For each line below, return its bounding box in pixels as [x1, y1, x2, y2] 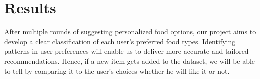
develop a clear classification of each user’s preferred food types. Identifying [4, 36, 236, 46]
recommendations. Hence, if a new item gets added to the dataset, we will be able [4, 55, 255, 66]
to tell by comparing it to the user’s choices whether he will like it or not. [4, 65, 230, 76]
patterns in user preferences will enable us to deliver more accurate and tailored [4, 46, 249, 56]
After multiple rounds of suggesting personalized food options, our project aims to [4, 26, 256, 37]
